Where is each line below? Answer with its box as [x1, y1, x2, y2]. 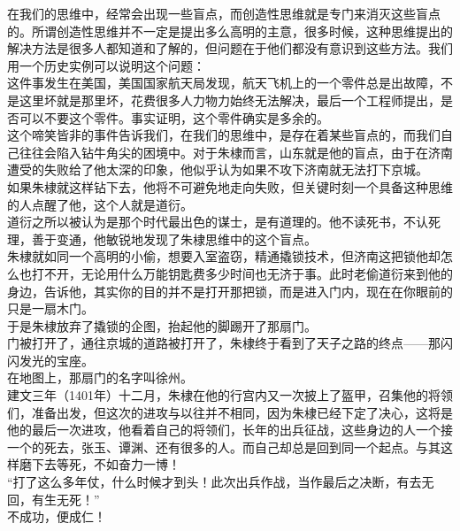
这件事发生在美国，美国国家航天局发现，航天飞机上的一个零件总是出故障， [7, 73, 441, 92]
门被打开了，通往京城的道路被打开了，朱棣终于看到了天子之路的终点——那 [7, 334, 441, 352]
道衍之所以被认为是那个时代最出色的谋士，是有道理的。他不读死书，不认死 [7, 212, 441, 231]
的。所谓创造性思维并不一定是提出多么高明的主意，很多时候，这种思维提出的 [7, 21, 453, 40]
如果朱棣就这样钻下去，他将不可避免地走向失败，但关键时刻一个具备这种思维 [7, 177, 453, 196]
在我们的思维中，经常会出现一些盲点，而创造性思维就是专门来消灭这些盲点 [7, 4, 441, 22]
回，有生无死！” [7, 489, 100, 508]
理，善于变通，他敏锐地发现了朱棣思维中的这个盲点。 [7, 229, 317, 248]
